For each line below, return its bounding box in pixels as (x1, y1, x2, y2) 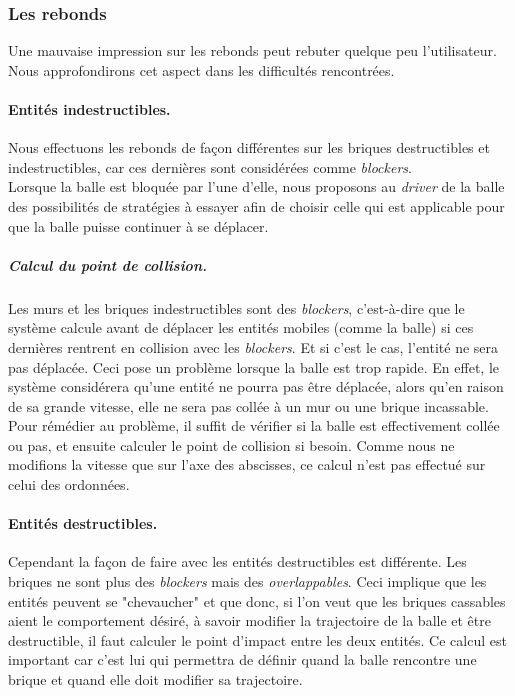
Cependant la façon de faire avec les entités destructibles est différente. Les (8, 551, 467, 572)
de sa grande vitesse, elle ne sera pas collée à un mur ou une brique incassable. (8, 395, 489, 416)
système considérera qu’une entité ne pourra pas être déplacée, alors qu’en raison (8, 376, 504, 397)
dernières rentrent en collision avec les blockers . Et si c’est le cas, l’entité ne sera (8, 336, 499, 357)
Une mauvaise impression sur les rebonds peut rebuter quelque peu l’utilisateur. (8, 40, 497, 61)
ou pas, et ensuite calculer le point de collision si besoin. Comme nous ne (8, 434, 455, 455)
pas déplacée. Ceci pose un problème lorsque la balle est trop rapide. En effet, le (8, 356, 500, 377)
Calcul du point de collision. (8, 254, 207, 275)
